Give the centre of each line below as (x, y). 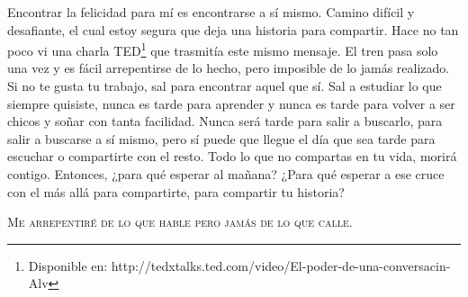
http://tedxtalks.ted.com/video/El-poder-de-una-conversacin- (281, 265)
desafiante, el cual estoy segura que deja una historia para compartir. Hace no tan (233, 29)
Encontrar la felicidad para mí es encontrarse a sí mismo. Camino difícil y (211, 12)
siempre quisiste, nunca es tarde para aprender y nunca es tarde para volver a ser (231, 103)
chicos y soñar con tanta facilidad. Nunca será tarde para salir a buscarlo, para (225, 121)
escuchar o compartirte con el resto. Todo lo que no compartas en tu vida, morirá (232, 156)
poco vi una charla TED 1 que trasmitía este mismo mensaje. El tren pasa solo (223, 49)
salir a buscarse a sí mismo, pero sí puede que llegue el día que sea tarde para (221, 138)
